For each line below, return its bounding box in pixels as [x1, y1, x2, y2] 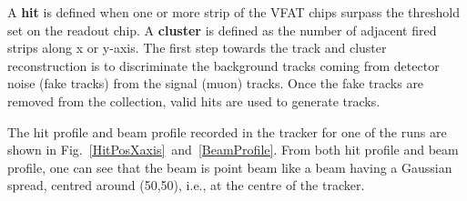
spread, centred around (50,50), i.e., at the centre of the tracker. [7, 176, 365, 195]
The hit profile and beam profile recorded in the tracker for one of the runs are [7, 122, 447, 141]
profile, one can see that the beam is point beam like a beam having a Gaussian [7, 157, 452, 176]
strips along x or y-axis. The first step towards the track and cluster [7, 38, 387, 57]
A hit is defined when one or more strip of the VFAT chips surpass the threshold [7, 3, 460, 21]
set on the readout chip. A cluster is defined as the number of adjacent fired [7, 20, 437, 39]
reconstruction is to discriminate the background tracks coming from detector [7, 55, 440, 75]
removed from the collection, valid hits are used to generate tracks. [7, 91, 381, 110]
